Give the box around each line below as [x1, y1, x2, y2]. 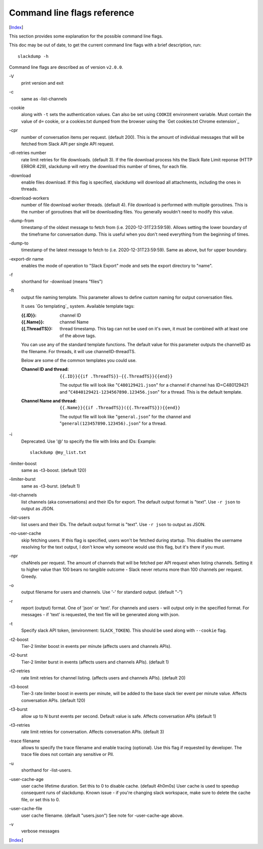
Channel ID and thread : [21, 366, 69, 372]
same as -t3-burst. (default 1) [21, 483, 80, 489]
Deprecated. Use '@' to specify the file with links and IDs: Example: [21, 438, 157, 444]
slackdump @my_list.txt [30, 450, 87, 455]
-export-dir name [9, 256, 44, 262]
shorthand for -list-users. [21, 767, 72, 773]
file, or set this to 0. [21, 796, 60, 802]
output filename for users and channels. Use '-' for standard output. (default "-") [21, 589, 183, 595]
